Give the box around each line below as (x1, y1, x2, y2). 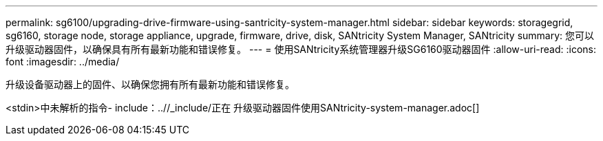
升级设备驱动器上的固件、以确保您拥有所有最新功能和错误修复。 (6, 78, 295, 90)
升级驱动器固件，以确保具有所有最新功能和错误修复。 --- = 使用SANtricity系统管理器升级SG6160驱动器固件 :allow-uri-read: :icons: (6, 43, 597, 55)
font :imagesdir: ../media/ (6, 56, 120, 67)
